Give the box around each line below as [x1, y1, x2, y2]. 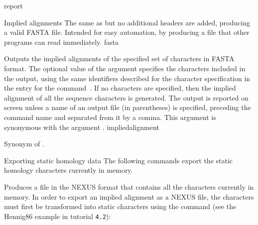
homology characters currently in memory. [4, 165, 133, 175]
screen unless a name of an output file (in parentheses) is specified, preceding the [4, 102, 251, 112]
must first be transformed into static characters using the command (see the [4, 201, 237, 212]
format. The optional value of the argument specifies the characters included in [4, 63, 246, 73]
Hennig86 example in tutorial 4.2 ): [4, 211, 111, 221]
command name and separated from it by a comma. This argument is [4, 112, 216, 122]
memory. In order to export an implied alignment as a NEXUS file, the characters [4, 191, 254, 202]
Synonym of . [4, 138, 44, 149]
